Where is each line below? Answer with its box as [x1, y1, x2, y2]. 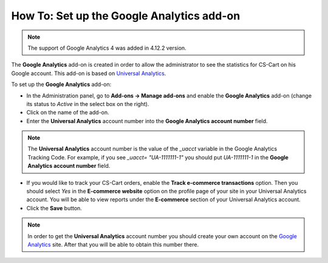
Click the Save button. [26, 204, 82, 211]
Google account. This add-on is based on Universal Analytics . [11, 70, 166, 77]
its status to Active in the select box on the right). [26, 100, 149, 107]
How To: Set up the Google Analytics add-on [11, 9, 241, 22]
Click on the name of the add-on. [26, 109, 109, 116]
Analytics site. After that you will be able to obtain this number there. [27, 241, 199, 248]
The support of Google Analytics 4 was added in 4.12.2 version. [27, 44, 186, 52]
